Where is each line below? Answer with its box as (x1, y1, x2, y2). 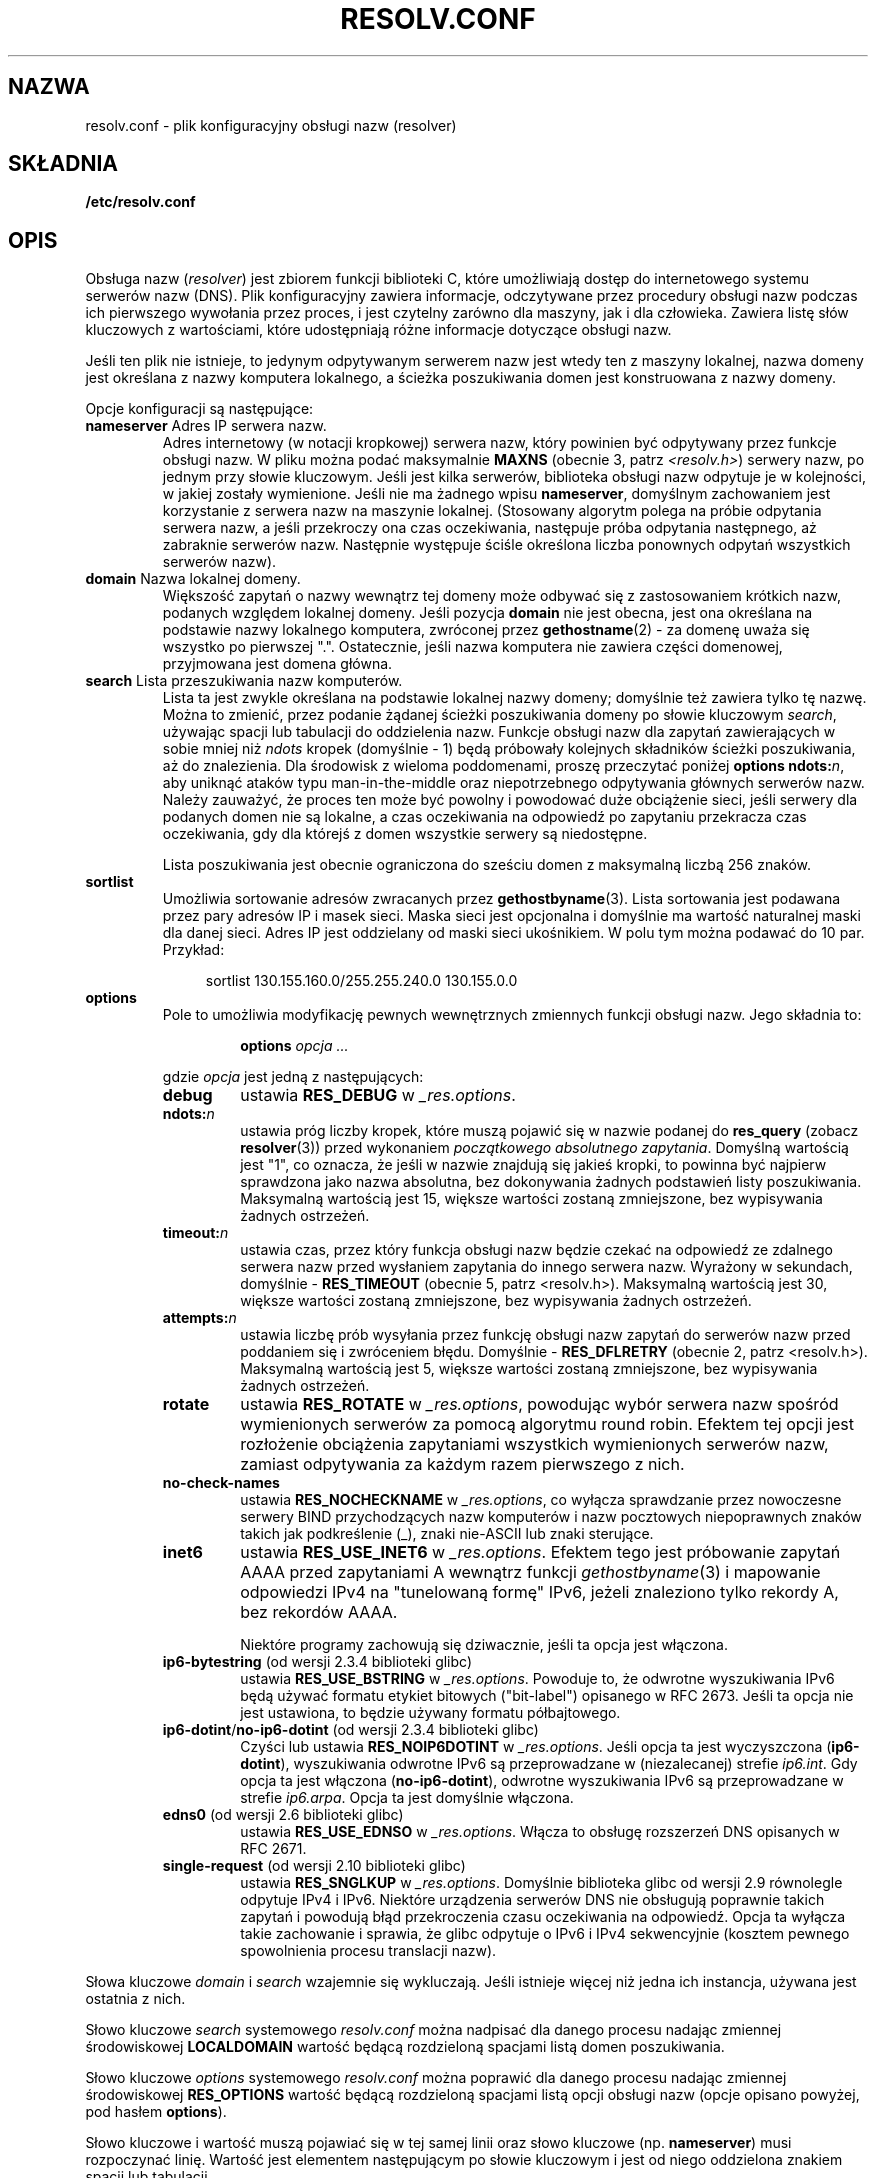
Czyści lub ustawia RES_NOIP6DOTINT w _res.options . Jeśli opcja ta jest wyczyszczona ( (240, 1738, 832, 1756)
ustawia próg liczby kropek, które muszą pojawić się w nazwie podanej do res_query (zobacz (240, 1122, 859, 1140)
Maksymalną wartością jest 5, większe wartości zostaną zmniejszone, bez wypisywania (240, 1360, 818, 1378)
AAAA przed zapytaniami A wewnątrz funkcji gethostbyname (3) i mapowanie (240, 1562, 821, 1583)
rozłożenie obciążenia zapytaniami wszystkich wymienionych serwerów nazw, (240, 1434, 829, 1455)
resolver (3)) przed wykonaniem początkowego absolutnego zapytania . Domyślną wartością (240, 1139, 849, 1157)
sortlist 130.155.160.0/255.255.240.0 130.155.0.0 (205, 972, 518, 990)
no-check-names (162, 1474, 280, 1492)
